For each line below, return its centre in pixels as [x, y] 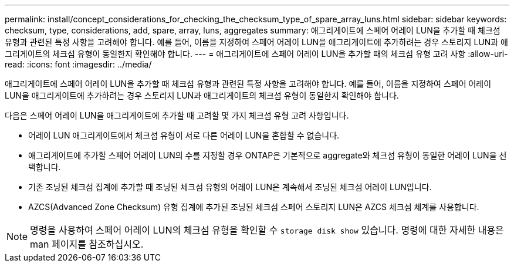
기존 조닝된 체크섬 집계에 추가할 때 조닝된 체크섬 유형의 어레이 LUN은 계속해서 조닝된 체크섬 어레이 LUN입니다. [230, 187]
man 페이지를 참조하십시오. [87, 244]
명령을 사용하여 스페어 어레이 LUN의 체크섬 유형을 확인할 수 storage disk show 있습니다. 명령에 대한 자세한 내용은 [267, 230]
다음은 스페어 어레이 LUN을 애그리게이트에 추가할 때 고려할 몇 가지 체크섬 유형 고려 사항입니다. [177, 115]
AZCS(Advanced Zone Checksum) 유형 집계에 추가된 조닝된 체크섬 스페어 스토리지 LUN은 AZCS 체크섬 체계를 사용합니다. [254, 207]
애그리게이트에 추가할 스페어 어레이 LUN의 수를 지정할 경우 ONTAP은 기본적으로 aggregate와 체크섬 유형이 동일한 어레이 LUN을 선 [268, 155]
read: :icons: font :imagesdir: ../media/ [78, 64]
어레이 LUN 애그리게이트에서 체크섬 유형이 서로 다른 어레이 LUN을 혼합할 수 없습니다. [184, 135]
